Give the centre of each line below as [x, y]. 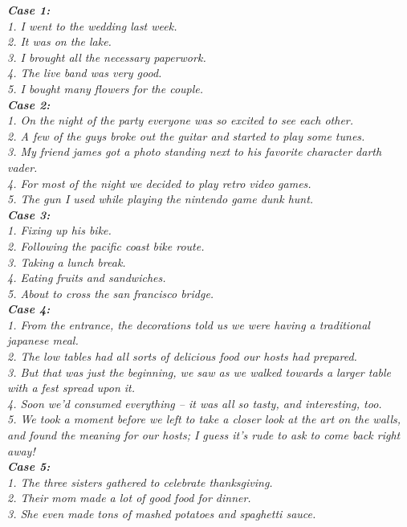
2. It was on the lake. [59, 41]
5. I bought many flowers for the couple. [106, 88]
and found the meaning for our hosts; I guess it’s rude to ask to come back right [204, 435]
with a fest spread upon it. [71, 388]
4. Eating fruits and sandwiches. [87, 278]
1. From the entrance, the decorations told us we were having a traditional [189, 324]
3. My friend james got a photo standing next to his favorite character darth [195, 151]
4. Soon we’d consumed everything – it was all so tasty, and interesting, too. [195, 403]
